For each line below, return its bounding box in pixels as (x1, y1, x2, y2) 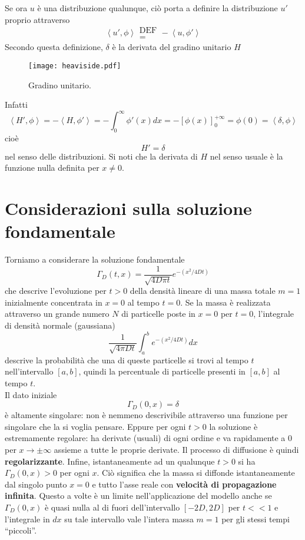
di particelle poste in (121, 307, 195, 320)
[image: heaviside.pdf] (28, 61, 121, 70)
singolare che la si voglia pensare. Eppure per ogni (5, 420, 186, 432)
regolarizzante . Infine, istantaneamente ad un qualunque (5, 455, 215, 467)
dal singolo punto (5, 478, 67, 490)
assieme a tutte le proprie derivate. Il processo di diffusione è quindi (54, 443, 299, 455)
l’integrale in (5, 512, 50, 525)
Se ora (5, 2, 28, 14)
